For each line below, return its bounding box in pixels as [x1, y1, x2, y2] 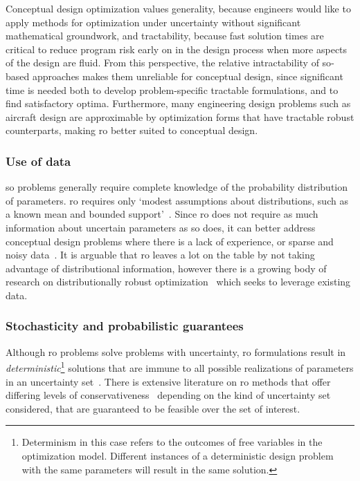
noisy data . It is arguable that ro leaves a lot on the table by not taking [6, 247, 315, 262]
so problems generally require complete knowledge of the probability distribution [6, 180, 348, 194]
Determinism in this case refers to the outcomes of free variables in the [21, 435, 323, 449]
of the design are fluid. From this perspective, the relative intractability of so [6, 55, 332, 70]
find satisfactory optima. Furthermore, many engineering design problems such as [6, 96, 351, 111]
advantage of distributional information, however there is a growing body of [6, 261, 327, 275]
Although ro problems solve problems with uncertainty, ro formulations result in [6, 344, 346, 359]
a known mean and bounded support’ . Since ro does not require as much [6, 207, 318, 221]
